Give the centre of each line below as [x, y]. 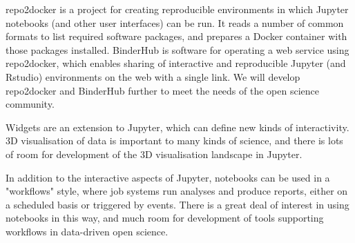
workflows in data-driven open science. [87, 231]
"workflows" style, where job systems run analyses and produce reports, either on [177, 191]
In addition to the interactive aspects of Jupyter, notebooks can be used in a [168, 177]
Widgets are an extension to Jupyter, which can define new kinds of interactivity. [177, 127]
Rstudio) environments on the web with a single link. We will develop [153, 76]
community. [30, 104]
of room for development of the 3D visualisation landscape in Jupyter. [154, 154]
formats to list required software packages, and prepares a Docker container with [176, 36]
